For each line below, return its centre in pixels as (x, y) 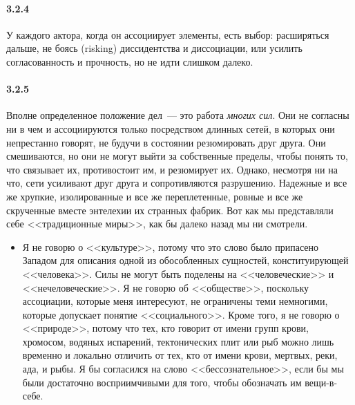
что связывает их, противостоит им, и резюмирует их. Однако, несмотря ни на (172, 169)
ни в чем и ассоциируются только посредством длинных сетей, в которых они (171, 128)
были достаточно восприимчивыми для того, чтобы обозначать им (162, 382)
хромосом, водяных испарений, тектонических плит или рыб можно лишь (178, 341)
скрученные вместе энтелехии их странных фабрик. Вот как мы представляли (170, 210)
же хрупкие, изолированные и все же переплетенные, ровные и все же (155, 196)
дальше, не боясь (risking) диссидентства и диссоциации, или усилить (154, 48)
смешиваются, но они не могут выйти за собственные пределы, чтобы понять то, (177, 156)
